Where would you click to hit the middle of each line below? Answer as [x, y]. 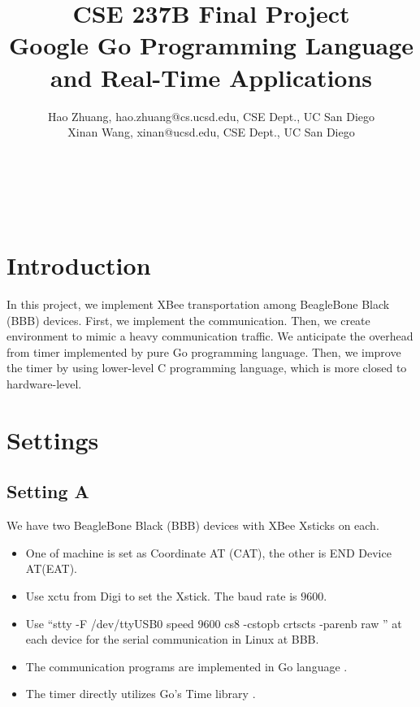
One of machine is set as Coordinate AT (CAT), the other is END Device [208, 552]
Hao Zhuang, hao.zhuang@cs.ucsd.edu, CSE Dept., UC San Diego [211, 116]
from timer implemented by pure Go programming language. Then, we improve [204, 351]
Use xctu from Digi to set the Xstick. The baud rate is [161, 595]
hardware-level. [44, 383]
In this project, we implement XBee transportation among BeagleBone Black [198, 304]
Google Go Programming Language [211, 45]
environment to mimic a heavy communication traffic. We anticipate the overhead [210, 336]
